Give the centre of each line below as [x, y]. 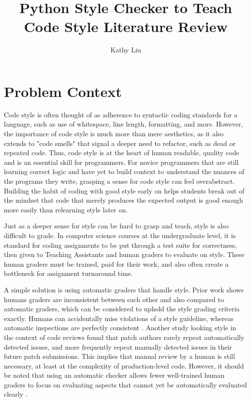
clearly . [16, 394]
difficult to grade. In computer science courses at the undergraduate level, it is [120, 235]
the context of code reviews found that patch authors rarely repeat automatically [124, 337]
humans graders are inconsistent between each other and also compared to [114, 299]
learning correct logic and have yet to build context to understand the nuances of [124, 171]
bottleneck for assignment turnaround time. [68, 273]
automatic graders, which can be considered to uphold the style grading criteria [122, 309]
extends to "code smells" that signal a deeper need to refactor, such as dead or [120, 143]
